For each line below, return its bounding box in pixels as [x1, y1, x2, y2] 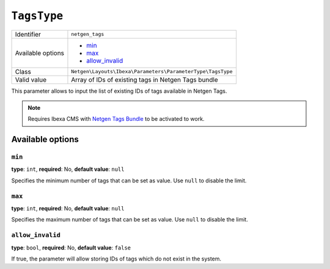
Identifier [15, 30, 41, 38]
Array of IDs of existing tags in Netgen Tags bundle [71, 75, 218, 84]
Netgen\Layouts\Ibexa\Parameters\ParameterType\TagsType [71, 68, 233, 75]
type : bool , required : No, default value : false [11, 244, 131, 251]
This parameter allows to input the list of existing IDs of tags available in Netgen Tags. [11, 87, 227, 95]
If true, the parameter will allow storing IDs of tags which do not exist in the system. [11, 255, 222, 262]
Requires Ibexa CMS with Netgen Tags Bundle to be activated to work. [28, 115, 205, 123]
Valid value [15, 75, 47, 84]
